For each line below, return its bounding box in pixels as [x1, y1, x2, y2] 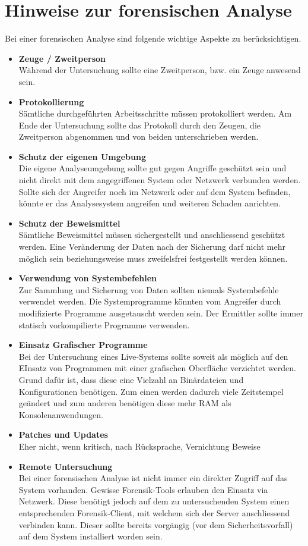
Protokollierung [18, 95, 84, 108]
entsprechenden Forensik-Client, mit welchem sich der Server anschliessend [18, 506, 290, 519]
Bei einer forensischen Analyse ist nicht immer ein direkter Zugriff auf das [18, 472, 288, 484]
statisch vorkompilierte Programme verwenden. [18, 318, 190, 331]
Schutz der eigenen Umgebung [18, 150, 147, 162]
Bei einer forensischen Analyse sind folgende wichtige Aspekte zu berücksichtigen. [5, 32, 301, 45]
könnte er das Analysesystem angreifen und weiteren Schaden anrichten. [18, 197, 281, 209]
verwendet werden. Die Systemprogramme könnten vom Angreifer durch [18, 295, 281, 307]
